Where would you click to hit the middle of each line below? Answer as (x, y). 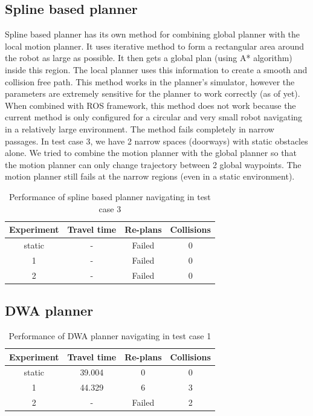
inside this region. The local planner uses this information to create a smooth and (156, 69)
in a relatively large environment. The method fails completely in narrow (140, 128)
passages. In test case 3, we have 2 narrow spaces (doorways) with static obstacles (156, 141)
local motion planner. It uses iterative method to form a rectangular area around (155, 46)
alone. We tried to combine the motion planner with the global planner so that (151, 153)
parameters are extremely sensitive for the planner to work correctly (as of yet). (153, 93)
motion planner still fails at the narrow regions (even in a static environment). (150, 176)
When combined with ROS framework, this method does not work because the (150, 105)
